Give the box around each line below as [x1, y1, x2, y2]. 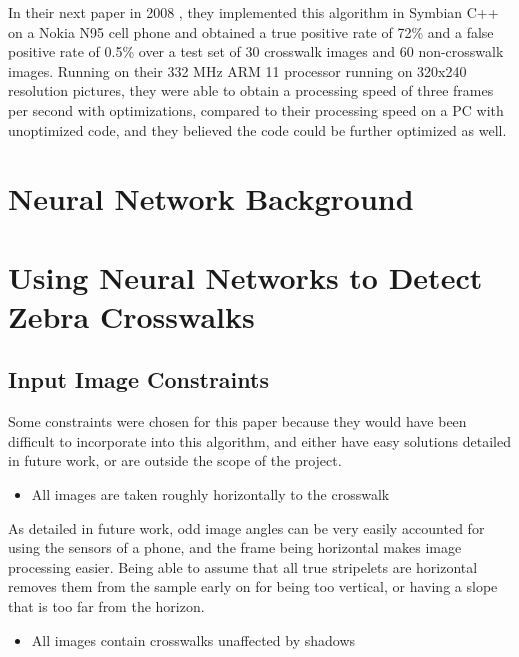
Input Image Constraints [8, 364, 269, 395]
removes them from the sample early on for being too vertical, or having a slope [8, 576, 498, 597]
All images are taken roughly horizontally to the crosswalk [31, 484, 390, 505]
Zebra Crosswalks [8, 295, 255, 336]
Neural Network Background [8, 178, 414, 219]
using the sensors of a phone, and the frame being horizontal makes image [8, 537, 462, 558]
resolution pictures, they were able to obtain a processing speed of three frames [8, 80, 494, 101]
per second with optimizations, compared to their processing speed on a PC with [8, 99, 504, 120]
